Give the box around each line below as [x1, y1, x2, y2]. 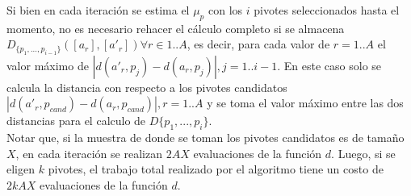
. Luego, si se [331, 144, 396, 161]
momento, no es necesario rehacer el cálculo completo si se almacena [6, 19, 345, 36]
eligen [6, 161, 35, 177]
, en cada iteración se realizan [15, 144, 162, 161]
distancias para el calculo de [6, 112, 146, 129]
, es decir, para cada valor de [187, 35, 330, 52]
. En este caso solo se [277, 56, 382, 73]
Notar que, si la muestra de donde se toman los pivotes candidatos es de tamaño [6, 129, 405, 146]
